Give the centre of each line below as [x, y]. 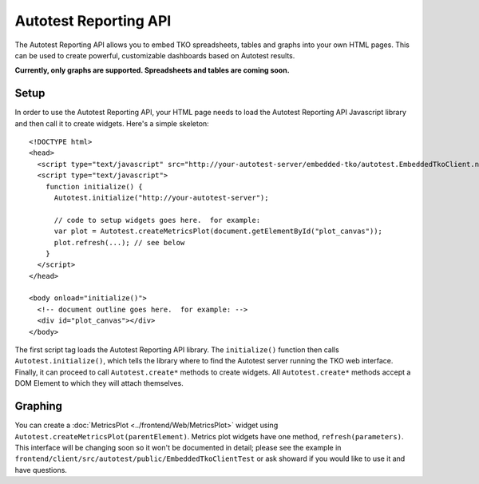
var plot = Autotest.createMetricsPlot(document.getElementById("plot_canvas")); [218, 231]
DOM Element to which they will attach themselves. [99, 383]
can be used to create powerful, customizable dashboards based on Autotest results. [155, 55]
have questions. [41, 470]
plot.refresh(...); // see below [119, 242]
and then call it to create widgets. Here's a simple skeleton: [112, 123]
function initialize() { [94, 186]
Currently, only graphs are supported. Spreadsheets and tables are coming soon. [152, 70]
